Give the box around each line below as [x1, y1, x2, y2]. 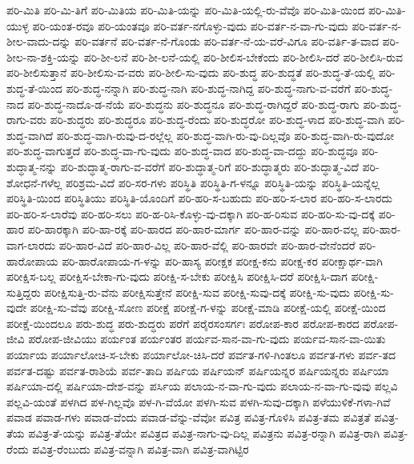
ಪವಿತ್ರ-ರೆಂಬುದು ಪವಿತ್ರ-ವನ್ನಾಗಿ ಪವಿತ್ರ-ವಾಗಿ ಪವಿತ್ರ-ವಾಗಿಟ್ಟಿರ [32, 440, 249, 457]
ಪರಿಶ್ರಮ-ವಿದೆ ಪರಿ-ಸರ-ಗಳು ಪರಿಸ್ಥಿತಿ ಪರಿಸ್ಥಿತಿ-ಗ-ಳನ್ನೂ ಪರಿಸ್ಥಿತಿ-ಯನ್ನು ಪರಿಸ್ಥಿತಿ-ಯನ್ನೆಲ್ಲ [65, 174, 380, 190]
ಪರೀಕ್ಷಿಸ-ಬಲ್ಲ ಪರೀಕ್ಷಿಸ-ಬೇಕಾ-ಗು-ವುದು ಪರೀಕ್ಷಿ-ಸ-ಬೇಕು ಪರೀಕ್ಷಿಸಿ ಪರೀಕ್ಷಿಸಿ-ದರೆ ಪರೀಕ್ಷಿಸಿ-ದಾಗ [6, 268, 348, 285]
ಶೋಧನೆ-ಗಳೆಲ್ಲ [6, 174, 62, 190]
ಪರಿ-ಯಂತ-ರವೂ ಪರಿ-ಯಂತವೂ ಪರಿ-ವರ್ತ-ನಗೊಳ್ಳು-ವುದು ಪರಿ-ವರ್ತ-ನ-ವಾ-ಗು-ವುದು [32, 17, 348, 34]
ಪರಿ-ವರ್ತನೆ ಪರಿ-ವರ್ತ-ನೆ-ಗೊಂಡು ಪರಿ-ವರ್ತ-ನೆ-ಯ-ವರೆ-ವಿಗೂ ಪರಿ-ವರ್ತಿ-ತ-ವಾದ [74, 33, 379, 50]
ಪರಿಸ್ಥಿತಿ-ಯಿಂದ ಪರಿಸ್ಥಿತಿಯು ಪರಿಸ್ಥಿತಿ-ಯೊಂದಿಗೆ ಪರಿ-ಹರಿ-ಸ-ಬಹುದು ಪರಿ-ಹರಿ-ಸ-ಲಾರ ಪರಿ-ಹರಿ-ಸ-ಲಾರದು [6, 190, 392, 206]
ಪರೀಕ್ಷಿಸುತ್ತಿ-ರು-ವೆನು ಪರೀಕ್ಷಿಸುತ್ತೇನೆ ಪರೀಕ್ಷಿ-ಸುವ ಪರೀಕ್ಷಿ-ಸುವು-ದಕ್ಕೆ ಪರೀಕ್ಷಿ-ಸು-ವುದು [44, 283, 350, 300]
